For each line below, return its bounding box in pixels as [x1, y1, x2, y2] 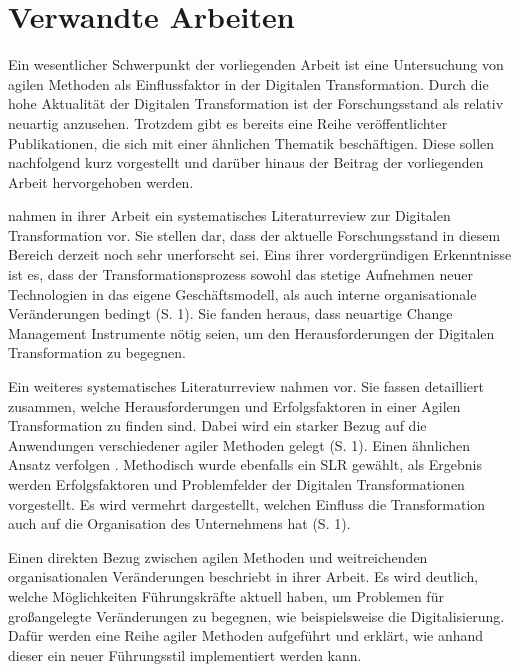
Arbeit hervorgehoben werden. [8, 171, 194, 192]
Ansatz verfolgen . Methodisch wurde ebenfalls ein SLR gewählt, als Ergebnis [8, 454, 482, 475]
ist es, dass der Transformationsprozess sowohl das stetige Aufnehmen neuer [8, 264, 473, 285]
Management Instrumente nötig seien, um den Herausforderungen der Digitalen [8, 322, 495, 343]
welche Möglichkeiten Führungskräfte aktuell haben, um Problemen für [8, 585, 444, 606]
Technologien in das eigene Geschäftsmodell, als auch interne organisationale [8, 283, 477, 304]
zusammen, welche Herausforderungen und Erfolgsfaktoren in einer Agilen [8, 395, 461, 416]
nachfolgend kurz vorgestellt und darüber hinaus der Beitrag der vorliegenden [8, 152, 484, 173]
